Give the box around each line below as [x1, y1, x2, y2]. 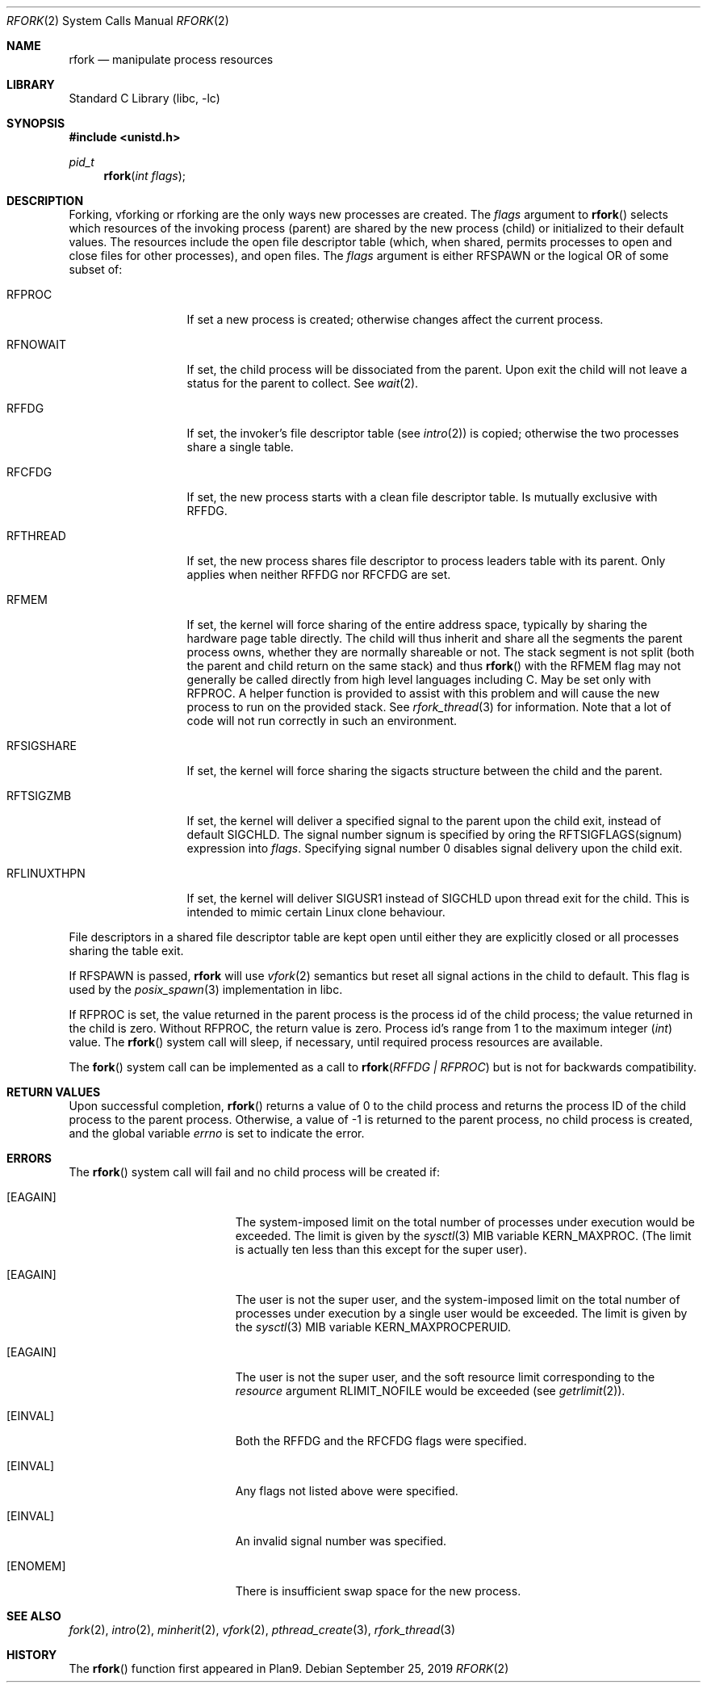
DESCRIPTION [6, 194, 84, 207]
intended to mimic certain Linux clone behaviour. [186, 905, 446, 919]
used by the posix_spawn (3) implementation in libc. [69, 983, 343, 996]
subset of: [69, 262, 123, 276]
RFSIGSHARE [6, 739, 77, 752]
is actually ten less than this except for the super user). [235, 1243, 527, 1256]
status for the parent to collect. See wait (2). [186, 376, 419, 390]
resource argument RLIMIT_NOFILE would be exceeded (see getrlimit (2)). [235, 1384, 625, 1398]
